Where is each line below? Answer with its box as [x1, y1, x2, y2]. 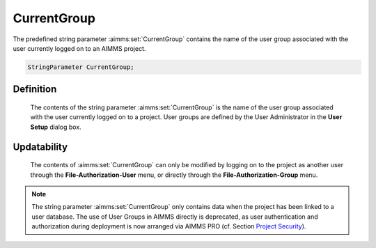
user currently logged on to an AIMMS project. [13, 44, 146, 52]
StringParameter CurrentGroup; [27, 63, 135, 71]
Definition [13, 84, 57, 95]
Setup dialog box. [30, 123, 81, 131]
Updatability [13, 141, 68, 153]
